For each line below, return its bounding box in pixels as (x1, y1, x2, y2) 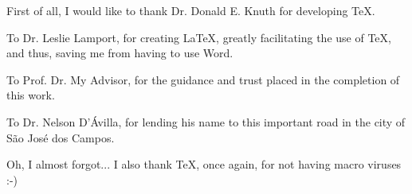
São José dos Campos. (6, 129, 115, 145)
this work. (6, 87, 55, 103)
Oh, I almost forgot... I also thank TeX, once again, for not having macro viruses (6, 156, 402, 173)
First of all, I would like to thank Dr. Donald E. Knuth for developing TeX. (6, 2, 375, 18)
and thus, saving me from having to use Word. (6, 45, 233, 61)
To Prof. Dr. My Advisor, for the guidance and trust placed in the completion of (6, 71, 400, 87)
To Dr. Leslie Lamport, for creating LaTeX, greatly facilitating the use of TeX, (6, 29, 391, 45)
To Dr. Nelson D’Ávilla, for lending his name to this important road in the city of (6, 113, 406, 130)
